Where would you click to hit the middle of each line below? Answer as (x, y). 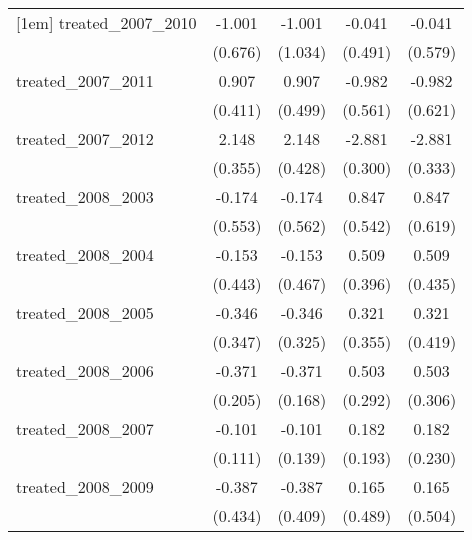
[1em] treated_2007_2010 (106, 22)
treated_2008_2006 (85, 370)
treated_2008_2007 (85, 428)
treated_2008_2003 (85, 196)
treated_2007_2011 (85, 80)
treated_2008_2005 (85, 312)
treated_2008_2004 (85, 254)
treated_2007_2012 (85, 138)
